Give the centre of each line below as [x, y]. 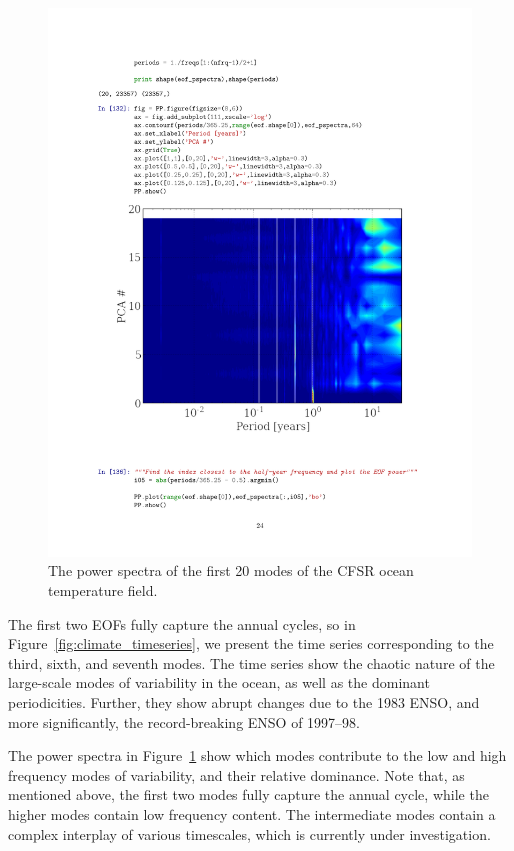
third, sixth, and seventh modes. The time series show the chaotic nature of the [251, 662]
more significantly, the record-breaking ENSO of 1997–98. [184, 721]
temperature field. [103, 590]
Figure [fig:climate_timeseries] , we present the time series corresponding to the [251, 643]
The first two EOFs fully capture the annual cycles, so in [182, 623]
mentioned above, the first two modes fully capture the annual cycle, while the [248, 794]
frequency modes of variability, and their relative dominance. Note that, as [236, 774]
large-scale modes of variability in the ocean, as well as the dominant [219, 682]
